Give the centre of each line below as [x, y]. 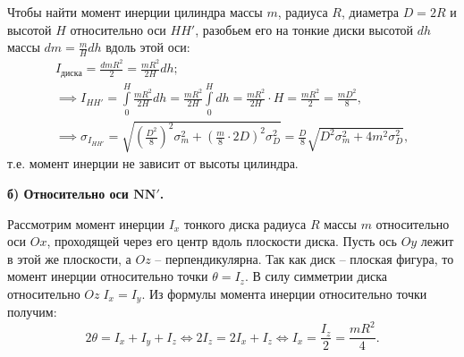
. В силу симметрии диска [316, 276]
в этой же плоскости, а [69, 258]
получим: [32, 312]
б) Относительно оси [68, 193]
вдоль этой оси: [148, 47]
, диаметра [370, 12]
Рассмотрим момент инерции [86, 223]
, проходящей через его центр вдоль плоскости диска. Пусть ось [222, 241]
